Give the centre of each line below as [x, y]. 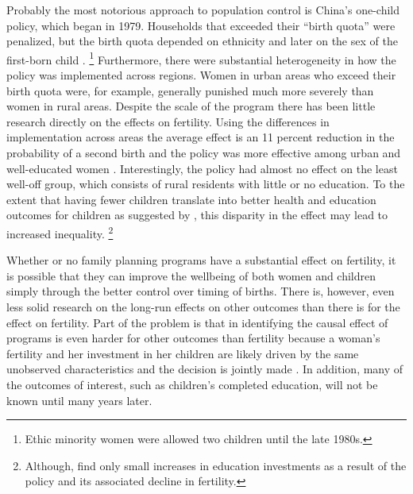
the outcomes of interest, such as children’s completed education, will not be [192, 384]
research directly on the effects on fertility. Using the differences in [168, 121]
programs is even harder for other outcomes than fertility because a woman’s [193, 338]
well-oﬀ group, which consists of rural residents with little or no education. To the [206, 184]
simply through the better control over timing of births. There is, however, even [201, 291]
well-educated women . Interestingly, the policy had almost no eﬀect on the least [202, 168]
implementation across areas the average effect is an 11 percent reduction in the [201, 137]
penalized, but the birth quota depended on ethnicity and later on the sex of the [202, 41]
